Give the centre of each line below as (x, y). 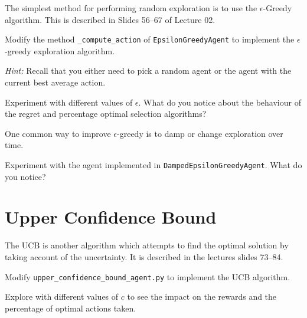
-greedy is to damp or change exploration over (200, 133)
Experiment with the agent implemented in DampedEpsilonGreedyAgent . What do (153, 165)
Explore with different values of (62, 296)
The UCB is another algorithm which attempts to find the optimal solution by (147, 245)
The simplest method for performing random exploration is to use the (131, 8)
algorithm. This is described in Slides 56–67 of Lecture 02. (110, 19)
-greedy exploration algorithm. (60, 50)
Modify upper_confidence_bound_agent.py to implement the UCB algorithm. (148, 276)
